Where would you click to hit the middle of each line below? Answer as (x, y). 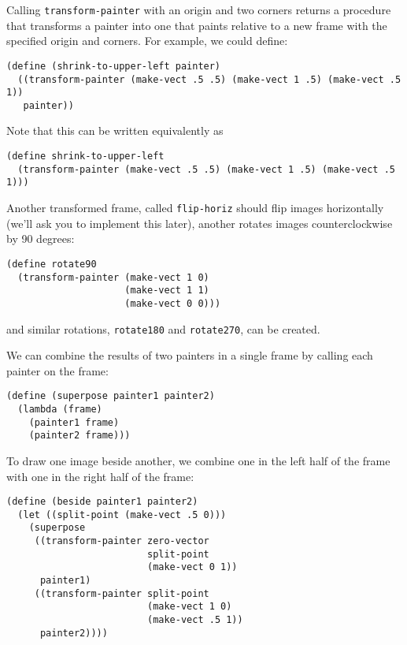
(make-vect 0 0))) (173, 303)
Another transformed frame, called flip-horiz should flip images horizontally (195, 208)
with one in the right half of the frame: (100, 476)
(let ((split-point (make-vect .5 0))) (122, 515)
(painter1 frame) (74, 422)
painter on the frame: (57, 370)
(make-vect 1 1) (167, 291)
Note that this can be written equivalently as (115, 130)
